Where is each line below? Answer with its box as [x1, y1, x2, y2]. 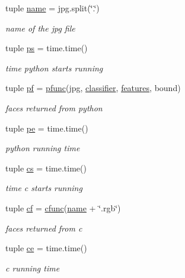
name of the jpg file [5, 21, 75, 34]
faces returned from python [5, 101, 103, 114]
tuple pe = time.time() [5, 121, 88, 134]
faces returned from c [5, 221, 82, 234]
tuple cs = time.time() [5, 161, 87, 174]
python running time [5, 142, 80, 154]
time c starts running [5, 182, 82, 194]
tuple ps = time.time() [5, 42, 88, 54]
